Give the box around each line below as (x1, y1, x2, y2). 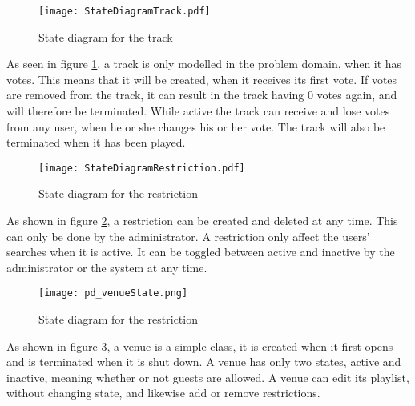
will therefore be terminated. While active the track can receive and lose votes (6, 103, 390, 119)
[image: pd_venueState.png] (38, 287, 188, 299)
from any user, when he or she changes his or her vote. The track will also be (6, 118, 385, 135)
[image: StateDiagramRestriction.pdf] (38, 162, 245, 174)
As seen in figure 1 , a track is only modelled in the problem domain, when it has (6, 55, 402, 72)
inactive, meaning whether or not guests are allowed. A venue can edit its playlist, (6, 368, 409, 385)
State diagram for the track (38, 28, 173, 45)
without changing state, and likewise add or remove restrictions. (6, 384, 320, 401)
